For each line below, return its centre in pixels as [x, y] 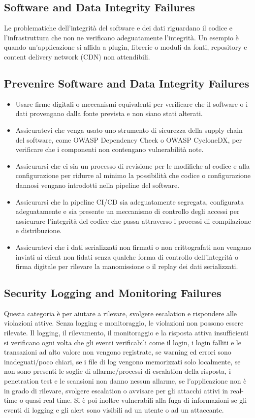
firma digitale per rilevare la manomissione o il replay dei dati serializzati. [127, 266]
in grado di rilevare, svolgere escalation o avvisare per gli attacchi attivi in [116, 390]
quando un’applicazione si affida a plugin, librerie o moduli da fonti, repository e [126, 47]
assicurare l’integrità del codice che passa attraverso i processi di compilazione [133, 221]
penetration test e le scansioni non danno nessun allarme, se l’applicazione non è [125, 381]
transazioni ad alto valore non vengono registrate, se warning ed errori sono [118, 352]
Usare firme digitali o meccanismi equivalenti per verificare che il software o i [132, 104]
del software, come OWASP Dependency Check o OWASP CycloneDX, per [129, 139]
